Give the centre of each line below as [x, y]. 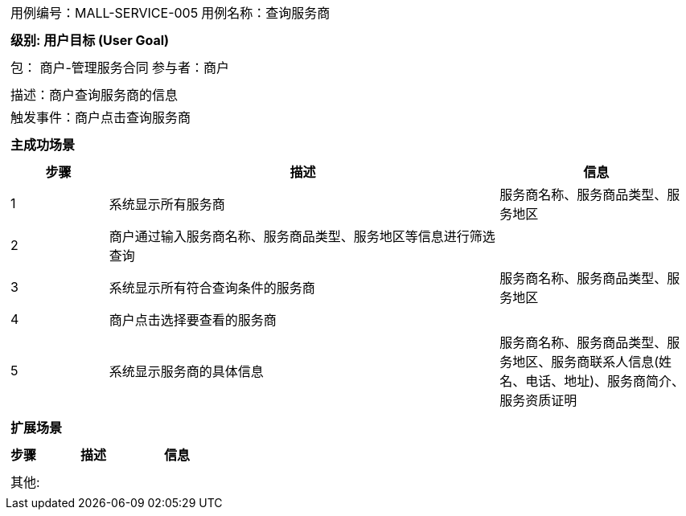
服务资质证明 [538, 400]
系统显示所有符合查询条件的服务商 [212, 288]
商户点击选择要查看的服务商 [193, 320]
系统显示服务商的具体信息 [186, 371]
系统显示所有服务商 [167, 204]
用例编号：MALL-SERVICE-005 [105, 13]
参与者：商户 [190, 68]
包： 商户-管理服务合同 [80, 68]
